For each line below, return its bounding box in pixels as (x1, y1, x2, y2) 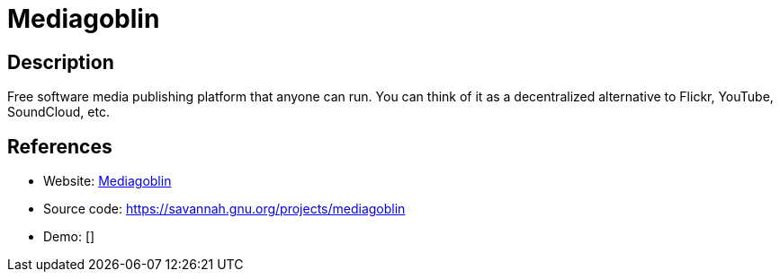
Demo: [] (43, 229, 95, 245)
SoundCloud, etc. (7, 104, 110, 120)
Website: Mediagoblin (43, 173, 172, 189)
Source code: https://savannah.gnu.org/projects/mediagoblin (43, 201, 406, 217)
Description (7, 50, 114, 74)
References (7, 135, 112, 158)
